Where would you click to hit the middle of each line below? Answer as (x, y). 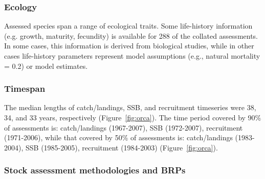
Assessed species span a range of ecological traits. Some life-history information (128, 26)
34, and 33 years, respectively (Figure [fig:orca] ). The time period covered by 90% (133, 117)
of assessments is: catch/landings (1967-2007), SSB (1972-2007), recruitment (124, 127)
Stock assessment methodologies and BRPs (95, 170)
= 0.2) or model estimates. (46, 66)
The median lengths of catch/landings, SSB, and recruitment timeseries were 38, (130, 107)
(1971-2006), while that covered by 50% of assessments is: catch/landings (118, 137)
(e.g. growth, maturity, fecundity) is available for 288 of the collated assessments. (131, 35)
